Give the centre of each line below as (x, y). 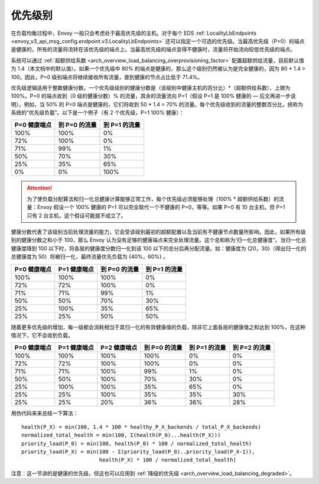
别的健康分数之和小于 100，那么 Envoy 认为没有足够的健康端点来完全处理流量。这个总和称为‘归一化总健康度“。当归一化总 (159, 240)
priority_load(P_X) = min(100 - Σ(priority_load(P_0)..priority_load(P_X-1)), (138, 451)
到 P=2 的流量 (252, 347)
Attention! (40, 188)
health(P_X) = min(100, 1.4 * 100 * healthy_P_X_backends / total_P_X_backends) (141, 427)
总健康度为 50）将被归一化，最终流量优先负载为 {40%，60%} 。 (89, 256)
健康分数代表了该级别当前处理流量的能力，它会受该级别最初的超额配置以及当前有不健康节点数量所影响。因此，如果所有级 (158, 232)
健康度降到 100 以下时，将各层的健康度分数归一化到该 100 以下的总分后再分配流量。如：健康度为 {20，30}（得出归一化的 (159, 248)
